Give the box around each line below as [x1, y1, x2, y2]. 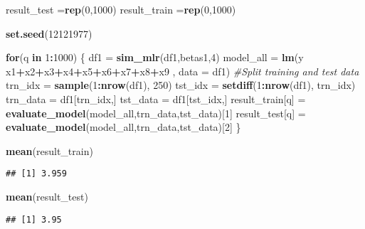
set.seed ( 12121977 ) [6, 26, 92, 41]
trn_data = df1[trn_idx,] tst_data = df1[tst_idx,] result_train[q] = [6, 91, 306, 106]
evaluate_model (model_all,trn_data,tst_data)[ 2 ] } [6, 119, 241, 134]
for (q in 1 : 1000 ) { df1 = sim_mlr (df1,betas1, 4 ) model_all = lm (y [6, 50, 304, 65]
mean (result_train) [6, 143, 93, 158]
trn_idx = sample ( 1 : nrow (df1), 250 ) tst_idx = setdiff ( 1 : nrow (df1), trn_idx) [6, 78, 356, 92]
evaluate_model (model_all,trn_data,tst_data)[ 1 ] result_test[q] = [6, 105, 306, 120]
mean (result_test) [6, 189, 88, 203]
